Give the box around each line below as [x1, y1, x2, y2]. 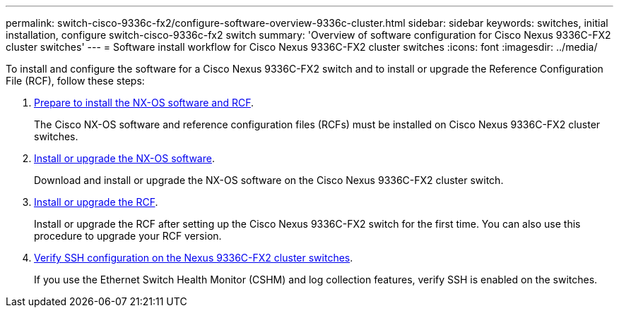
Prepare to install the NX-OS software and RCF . [34, 97, 254, 109]
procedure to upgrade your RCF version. [34, 230, 222, 242]
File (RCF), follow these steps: [6, 75, 145, 87]
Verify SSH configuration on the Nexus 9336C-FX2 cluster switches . [34, 252, 353, 264]
